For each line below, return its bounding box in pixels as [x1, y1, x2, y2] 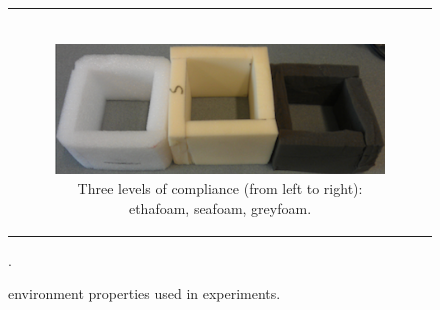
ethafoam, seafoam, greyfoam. [128, 197, 312, 218]
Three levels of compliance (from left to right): [77, 177, 363, 198]
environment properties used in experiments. [8, 283, 281, 304]
